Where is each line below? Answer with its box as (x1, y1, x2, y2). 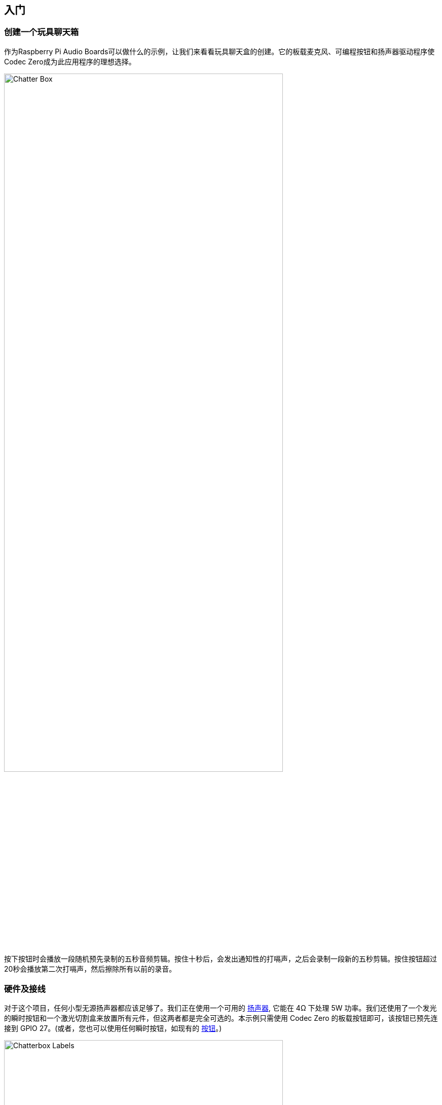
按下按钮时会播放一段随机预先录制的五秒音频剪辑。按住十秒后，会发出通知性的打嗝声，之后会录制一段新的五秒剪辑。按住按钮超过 (4, 954, 437, 964)
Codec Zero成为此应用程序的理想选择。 (4, 57, 136, 66)
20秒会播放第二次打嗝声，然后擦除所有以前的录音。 (4, 965, 176, 974)
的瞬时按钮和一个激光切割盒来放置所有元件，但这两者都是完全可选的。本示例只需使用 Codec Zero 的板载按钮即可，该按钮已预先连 (4, 1014, 438, 1023)
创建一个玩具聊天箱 (4, 27, 79, 38)
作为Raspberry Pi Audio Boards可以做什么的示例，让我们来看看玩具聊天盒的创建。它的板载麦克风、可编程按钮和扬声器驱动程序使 (4, 47, 435, 56)
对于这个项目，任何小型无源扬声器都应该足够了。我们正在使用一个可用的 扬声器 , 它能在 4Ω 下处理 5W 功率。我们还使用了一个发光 (4, 1004, 437, 1013)
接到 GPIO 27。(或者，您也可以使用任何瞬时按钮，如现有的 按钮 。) (4, 1024, 222, 1033)
